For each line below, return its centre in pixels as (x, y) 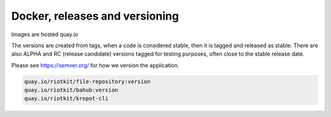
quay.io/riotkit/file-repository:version (87, 81)
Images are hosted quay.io (45, 34)
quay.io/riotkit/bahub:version (71, 90)
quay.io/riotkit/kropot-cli (66, 99)
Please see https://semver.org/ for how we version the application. (95, 65)
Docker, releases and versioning (95, 16)
